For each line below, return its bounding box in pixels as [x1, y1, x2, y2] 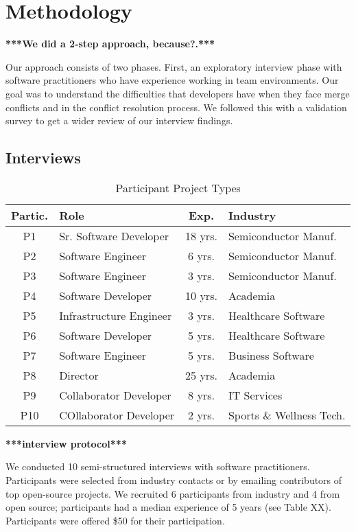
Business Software [228, 347, 314, 363]
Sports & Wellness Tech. [228, 406, 346, 423]
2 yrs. [188, 406, 215, 423]
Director [59, 367, 99, 383]
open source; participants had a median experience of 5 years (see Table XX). [5, 500, 331, 514]
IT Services [228, 386, 283, 403]
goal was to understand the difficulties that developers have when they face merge [5, 86, 350, 100]
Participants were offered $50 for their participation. [5, 513, 225, 527]
